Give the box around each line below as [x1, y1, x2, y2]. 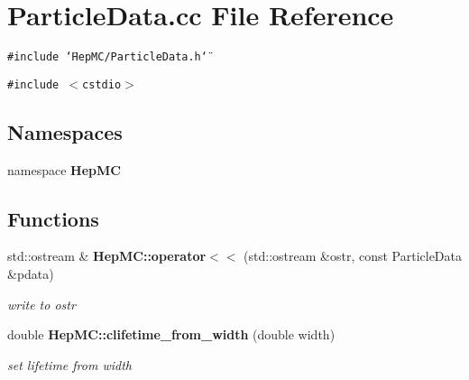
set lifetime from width [7, 355, 132, 374]
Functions [7, 204, 99, 232]
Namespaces [7, 117, 123, 145]
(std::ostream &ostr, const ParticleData [244, 246, 462, 265]
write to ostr [7, 294, 76, 313]
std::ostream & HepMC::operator [7, 246, 207, 265]
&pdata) [7, 264, 54, 283]
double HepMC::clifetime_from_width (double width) [7, 325, 336, 344]
